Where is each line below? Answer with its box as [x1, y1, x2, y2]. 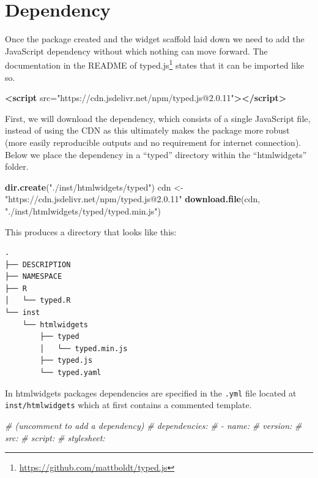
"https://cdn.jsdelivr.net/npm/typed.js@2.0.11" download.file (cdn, [5, 192, 261, 205]
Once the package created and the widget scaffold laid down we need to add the [5, 32, 305, 45]
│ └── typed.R [5, 296, 71, 305]
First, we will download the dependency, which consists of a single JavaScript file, [5, 112, 311, 124]
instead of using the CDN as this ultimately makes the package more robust [5, 124, 290, 137]
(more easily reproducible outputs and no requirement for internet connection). [5, 135, 301, 148]
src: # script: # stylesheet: [5, 431, 105, 444]
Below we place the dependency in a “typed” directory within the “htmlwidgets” [5, 148, 307, 161]
